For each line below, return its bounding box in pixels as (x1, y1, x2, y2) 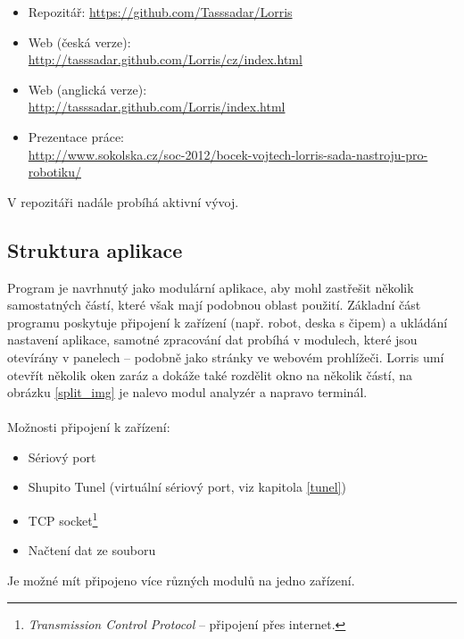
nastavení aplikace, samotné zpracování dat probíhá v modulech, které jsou (7, 330, 418, 349)
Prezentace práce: (28, 127, 124, 145)
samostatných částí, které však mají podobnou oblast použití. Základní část (7, 295, 421, 314)
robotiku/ (28, 162, 81, 181)
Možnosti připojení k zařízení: (7, 418, 170, 436)
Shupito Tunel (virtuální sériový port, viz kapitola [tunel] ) (28, 477, 346, 496)
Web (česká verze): (28, 32, 131, 51)
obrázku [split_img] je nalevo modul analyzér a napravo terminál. (7, 383, 368, 402)
